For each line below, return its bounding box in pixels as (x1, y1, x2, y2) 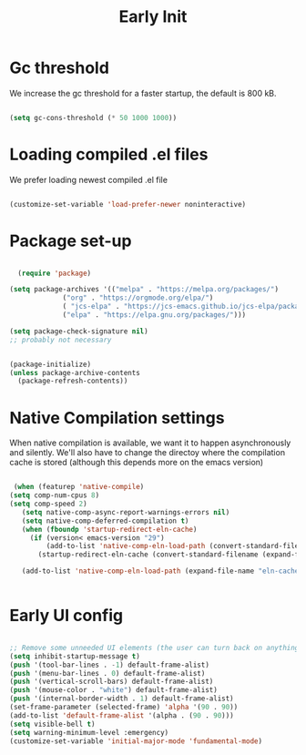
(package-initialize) (9, 360, 92, 369)
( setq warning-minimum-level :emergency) (9, 728, 169, 737)
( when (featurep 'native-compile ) (13, 483, 145, 492)
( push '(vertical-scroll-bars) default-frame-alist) (9, 677, 214, 687)
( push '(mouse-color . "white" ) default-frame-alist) (9, 686, 219, 695)
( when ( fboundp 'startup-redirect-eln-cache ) (21, 525, 198, 534)
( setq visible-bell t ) (9, 719, 96, 729)
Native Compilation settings (9, 407, 225, 428)
